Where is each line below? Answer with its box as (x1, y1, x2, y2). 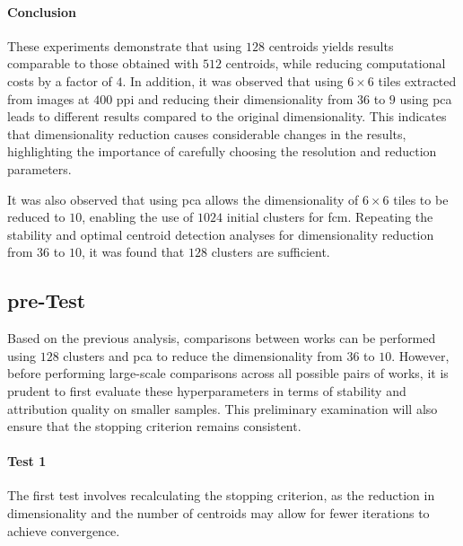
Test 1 (7, 452, 47, 471)
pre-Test (7, 286, 86, 314)
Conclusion (7, 2, 77, 21)
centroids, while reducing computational (225, 54, 446, 73)
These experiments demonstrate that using (7, 36, 242, 55)
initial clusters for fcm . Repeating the (226, 207, 433, 226)
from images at (7, 89, 90, 108)
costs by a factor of (7, 71, 112, 90)
